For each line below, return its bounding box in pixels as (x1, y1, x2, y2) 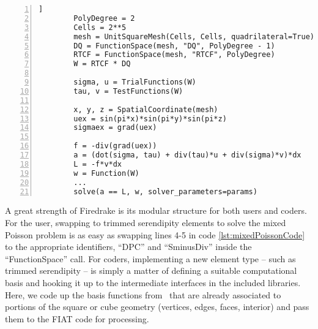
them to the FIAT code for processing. (5, 312, 149, 325)
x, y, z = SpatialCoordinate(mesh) (73, 105, 218, 114)
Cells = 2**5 (73, 23, 127, 32)
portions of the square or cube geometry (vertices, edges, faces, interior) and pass (5, 300, 309, 313)
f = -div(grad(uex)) (73, 142, 157, 151)
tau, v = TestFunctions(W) (73, 86, 183, 96)
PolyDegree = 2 (73, 13, 135, 23)
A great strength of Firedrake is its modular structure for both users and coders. (5, 204, 307, 217)
